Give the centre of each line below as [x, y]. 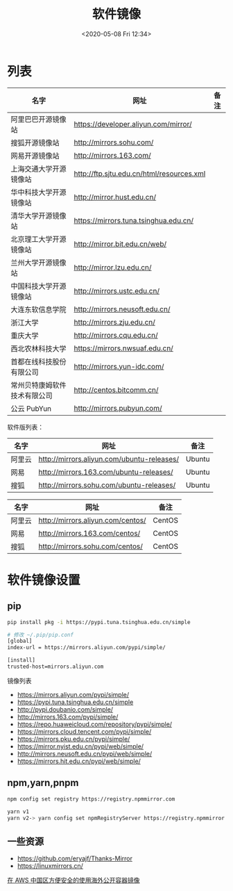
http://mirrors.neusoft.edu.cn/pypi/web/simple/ [85, 753]
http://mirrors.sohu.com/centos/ [91, 546]
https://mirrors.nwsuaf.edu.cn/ [123, 348]
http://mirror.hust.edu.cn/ [115, 197]
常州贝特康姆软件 [39, 385]
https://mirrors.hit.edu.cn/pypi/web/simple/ [79, 761]
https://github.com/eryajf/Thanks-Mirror [75, 858]
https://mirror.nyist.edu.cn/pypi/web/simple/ [80, 746]
